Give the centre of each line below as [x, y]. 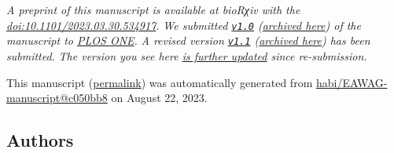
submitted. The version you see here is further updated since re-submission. [187, 55]
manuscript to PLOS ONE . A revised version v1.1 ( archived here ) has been [188, 40]
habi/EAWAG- [352, 82]
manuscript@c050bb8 [57, 98]
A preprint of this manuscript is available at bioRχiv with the [153, 9]
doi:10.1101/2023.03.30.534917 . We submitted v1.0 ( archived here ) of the [184, 25]
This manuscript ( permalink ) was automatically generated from [160, 82]
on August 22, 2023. [159, 98]
